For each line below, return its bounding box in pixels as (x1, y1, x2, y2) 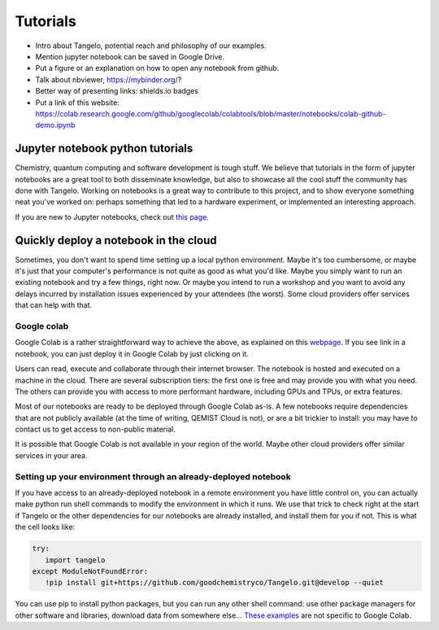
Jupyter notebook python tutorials (15, 142, 193, 155)
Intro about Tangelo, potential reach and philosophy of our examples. (35, 41, 267, 50)
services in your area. (15, 450, 88, 460)
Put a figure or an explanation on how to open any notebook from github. (35, 63, 280, 73)
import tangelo (45, 555, 106, 565)
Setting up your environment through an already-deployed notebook (15, 470, 292, 482)
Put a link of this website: (35, 98, 120, 107)
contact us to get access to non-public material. (15, 424, 176, 435)
